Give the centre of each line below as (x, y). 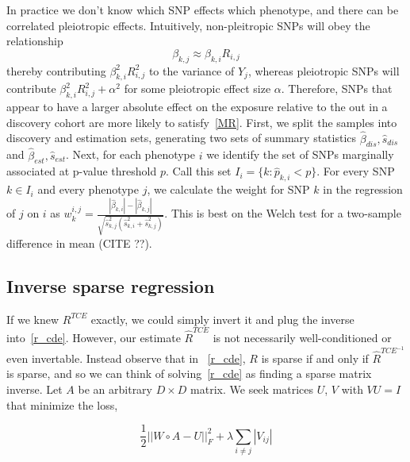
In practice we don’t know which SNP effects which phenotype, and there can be (203, 10)
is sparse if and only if (315, 358)
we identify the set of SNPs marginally (300, 154)
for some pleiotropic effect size (197, 89)
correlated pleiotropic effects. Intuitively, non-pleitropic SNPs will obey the (188, 25)
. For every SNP (356, 171)
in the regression (363, 189)
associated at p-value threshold (82, 171)
